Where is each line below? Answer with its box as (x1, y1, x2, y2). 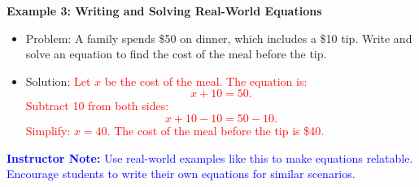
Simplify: (25, 121, 71, 138)
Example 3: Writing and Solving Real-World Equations (7, 2, 322, 19)
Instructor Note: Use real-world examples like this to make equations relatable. (7, 149, 413, 166)
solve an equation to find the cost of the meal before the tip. (25, 45, 327, 62)
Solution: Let (25, 72, 91, 89)
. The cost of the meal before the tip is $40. (107, 121, 325, 138)
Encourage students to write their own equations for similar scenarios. (7, 165, 356, 182)
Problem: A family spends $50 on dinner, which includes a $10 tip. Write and (25, 29, 412, 46)
